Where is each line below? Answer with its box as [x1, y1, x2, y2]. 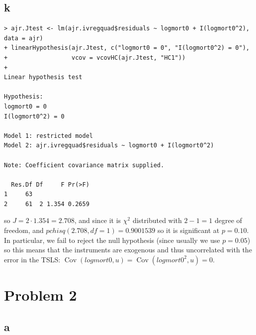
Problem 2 [4, 285, 77, 305]
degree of [214, 215, 242, 225]
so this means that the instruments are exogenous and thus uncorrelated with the [4, 244, 252, 255]
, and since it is [74, 215, 121, 225]
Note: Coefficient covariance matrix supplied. [4, 161, 165, 169]
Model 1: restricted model [4, 132, 93, 139]
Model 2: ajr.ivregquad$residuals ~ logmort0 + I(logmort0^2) [4, 142, 214, 149]
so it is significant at [157, 225, 220, 235]
